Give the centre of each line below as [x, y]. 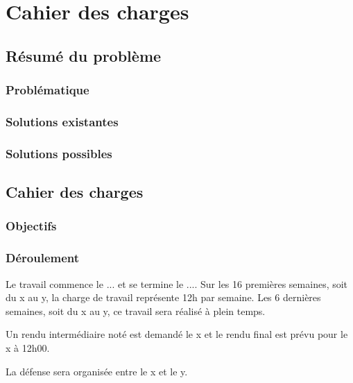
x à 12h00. [28, 347]
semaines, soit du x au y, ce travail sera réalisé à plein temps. [136, 310]
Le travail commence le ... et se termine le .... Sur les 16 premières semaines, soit [177, 283]
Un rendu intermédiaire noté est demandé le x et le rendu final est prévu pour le [177, 334]
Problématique [48, 90]
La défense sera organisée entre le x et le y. [97, 371]
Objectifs [31, 226]
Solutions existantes [62, 121]
